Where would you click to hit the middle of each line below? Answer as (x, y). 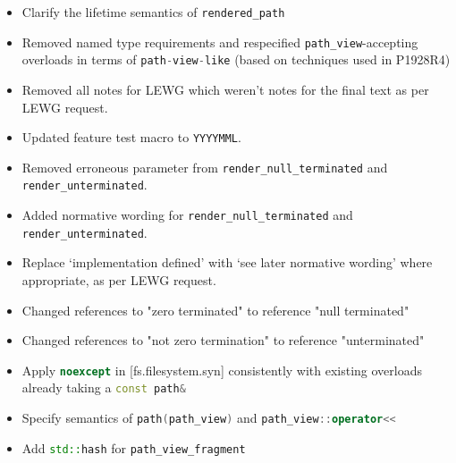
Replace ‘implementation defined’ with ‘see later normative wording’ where (227, 262)
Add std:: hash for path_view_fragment (134, 447)
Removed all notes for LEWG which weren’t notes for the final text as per (225, 89)
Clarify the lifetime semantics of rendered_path (153, 12)
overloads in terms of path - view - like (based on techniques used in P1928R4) (236, 59)
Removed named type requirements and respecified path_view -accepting (220, 42)
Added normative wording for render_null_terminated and (187, 215)
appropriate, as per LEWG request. (119, 280)
